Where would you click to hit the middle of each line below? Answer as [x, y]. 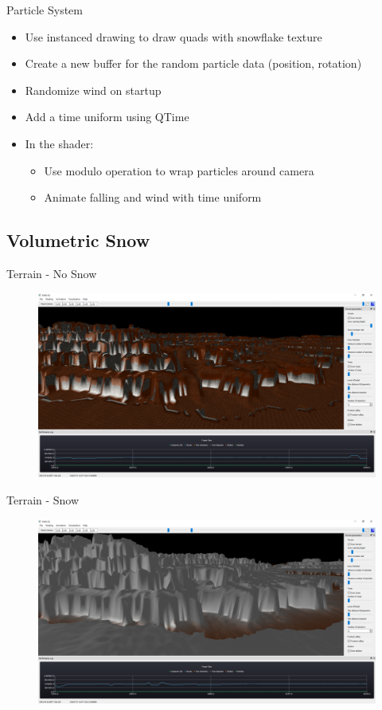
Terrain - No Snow [52, 273]
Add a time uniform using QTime [107, 117]
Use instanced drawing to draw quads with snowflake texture [173, 36]
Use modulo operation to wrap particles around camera [179, 170]
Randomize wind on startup [93, 90]
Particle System [45, 10]
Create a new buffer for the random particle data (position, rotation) [193, 63]
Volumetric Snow [78, 240]
